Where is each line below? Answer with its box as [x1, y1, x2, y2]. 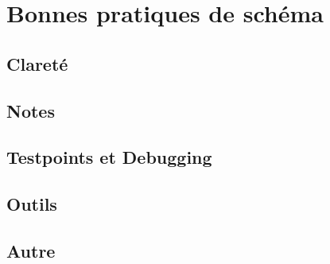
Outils [6, 192, 57, 216]
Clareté [6, 51, 68, 76]
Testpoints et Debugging [6, 145, 212, 169]
